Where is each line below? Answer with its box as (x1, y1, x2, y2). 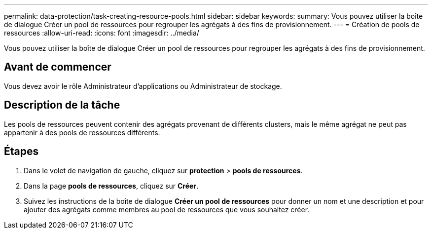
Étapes (4, 145, 39, 158)
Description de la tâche (4, 99, 120, 112)
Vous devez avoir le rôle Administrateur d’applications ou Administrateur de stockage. (4, 81, 282, 90)
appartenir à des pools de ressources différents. (4, 128, 160, 137)
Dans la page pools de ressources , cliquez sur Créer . (24, 181, 199, 190)
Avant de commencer (4, 61, 111, 74)
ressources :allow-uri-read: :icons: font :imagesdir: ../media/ (4, 29, 199, 37)
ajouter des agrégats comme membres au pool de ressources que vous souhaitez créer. (24, 205, 310, 214)
